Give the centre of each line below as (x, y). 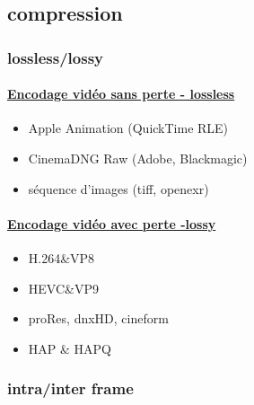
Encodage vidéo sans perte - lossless (121, 94)
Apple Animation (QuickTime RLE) (128, 128)
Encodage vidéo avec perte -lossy (112, 223)
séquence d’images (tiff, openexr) (118, 188)
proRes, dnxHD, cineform (98, 318)
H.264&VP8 (61, 258)
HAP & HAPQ (70, 348)
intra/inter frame (70, 388)
